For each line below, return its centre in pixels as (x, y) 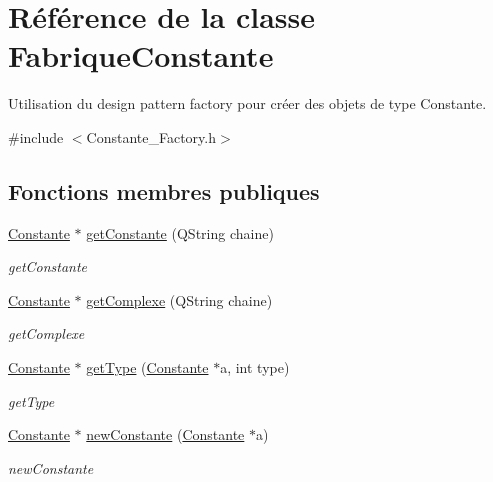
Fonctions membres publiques (164, 190)
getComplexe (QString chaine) (179, 299)
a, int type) (255, 367)
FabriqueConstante (141, 55)
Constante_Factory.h (151, 136)
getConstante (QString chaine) (180, 232)
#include (36, 136)
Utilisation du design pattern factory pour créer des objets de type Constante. (247, 103)
